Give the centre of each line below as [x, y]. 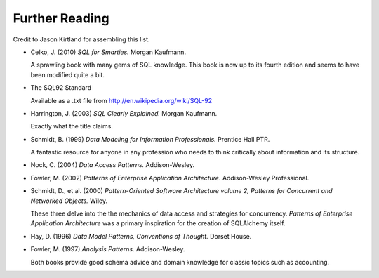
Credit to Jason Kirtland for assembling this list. [81, 39]
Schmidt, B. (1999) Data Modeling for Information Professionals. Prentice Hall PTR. [150, 139]
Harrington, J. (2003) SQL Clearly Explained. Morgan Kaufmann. [124, 113]
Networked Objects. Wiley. [69, 201]
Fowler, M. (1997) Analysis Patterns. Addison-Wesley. [108, 249]
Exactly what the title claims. [72, 126]
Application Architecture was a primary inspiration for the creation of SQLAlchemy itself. [158, 223]
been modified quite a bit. [68, 74]
